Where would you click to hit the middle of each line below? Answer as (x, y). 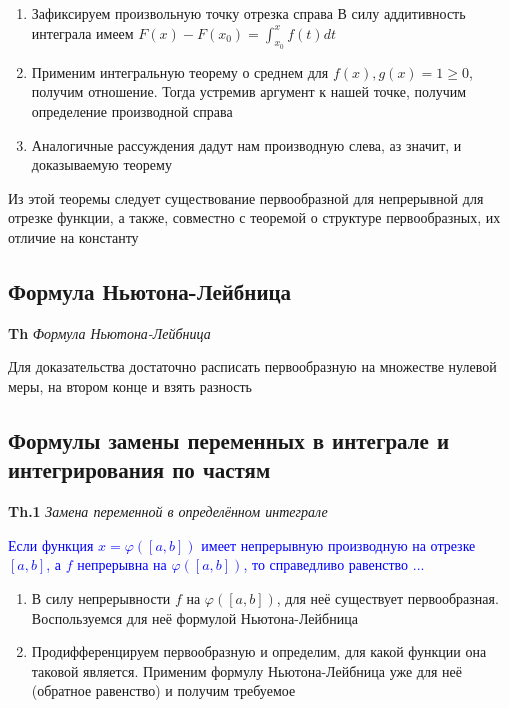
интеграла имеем (82, 32)
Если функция (51, 544)
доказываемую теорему (101, 164)
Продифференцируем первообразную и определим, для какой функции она (259, 651)
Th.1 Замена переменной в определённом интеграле (168, 511)
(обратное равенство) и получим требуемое (163, 690)
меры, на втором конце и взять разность (130, 385)
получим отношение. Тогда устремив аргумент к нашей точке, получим (249, 91)
